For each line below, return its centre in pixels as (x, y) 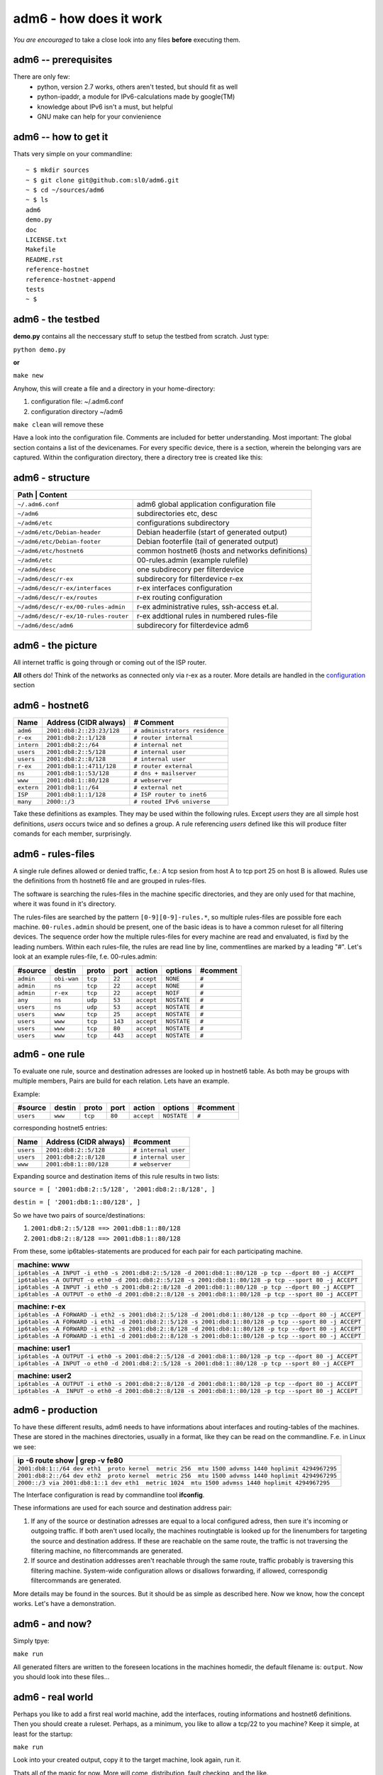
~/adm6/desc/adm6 (45, 625)
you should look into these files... (61, 1677)
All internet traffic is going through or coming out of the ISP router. (110, 662)
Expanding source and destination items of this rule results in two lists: (116, 1176)
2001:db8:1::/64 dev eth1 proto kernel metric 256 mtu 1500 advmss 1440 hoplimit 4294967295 (177, 1469)
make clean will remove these (59, 425)
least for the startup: (43, 1734)
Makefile (41, 250)
